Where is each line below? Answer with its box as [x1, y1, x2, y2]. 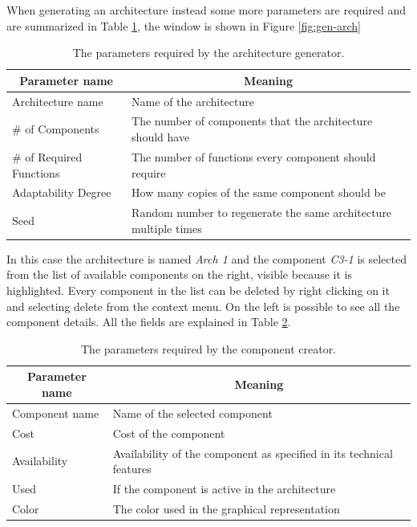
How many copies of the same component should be [132, 184, 386, 201]
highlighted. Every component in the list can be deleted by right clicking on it [6, 282, 390, 299]
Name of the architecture [132, 92, 254, 109]
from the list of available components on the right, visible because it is [6, 266, 352, 283]
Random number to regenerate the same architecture [132, 204, 392, 221]
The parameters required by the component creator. [80, 340, 337, 357]
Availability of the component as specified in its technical [112, 444, 393, 461]
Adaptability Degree [12, 184, 111, 201]
